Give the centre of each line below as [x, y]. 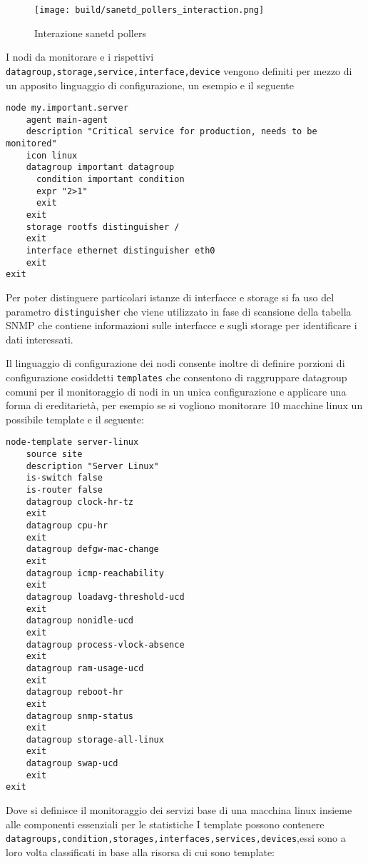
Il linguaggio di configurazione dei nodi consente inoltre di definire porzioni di [175, 363]
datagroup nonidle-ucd [80, 621]
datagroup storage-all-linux [95, 739]
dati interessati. [40, 339]
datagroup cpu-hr [67, 526]
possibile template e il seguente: [75, 419]
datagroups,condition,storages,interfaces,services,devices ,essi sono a [176, 838]
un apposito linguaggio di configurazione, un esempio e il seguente [150, 85]
